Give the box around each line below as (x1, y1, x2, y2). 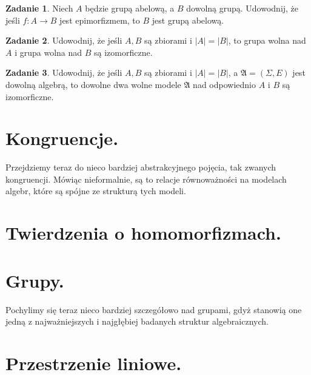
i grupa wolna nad (15, 46, 82, 58)
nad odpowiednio (193, 78, 256, 90)
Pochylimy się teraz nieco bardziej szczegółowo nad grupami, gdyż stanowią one (5, 303, 302, 316)
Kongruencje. (5, 126, 119, 150)
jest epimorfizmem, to (59, 13, 140, 26)
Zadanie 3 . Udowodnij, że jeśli (5, 66, 122, 79)
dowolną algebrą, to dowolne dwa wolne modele (5, 78, 181, 90)
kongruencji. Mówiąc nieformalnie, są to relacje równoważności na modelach (5, 172, 287, 185)
